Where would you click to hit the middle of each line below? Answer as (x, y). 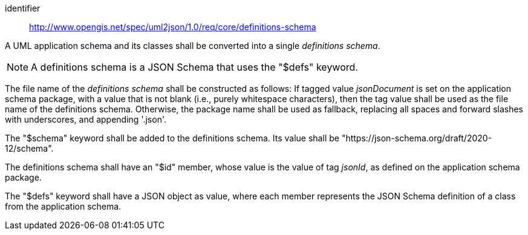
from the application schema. (63, 206)
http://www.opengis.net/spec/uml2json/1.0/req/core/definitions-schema (173, 27)
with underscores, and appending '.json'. (86, 119)
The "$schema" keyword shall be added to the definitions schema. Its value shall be (172, 138)
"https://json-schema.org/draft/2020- (417, 138)
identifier (23, 8)
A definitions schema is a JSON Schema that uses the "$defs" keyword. (194, 67)
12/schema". (29, 148)
